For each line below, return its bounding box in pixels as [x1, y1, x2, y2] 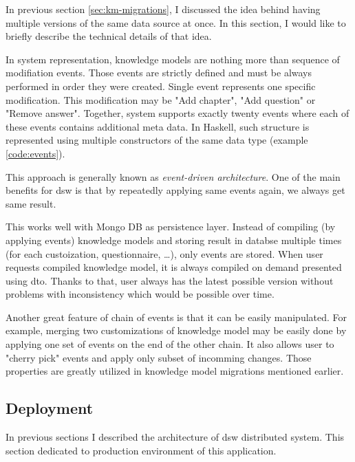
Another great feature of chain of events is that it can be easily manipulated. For [6, 309, 347, 324]
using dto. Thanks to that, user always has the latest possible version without [6, 273, 334, 287]
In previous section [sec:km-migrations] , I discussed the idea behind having [6, 2, 321, 16]
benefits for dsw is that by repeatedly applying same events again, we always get [6, 183, 345, 197]
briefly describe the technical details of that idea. [6, 29, 212, 43]
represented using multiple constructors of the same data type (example [6, 133, 308, 147]
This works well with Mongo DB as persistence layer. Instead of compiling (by [6, 219, 336, 234]
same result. [6, 196, 56, 210]
